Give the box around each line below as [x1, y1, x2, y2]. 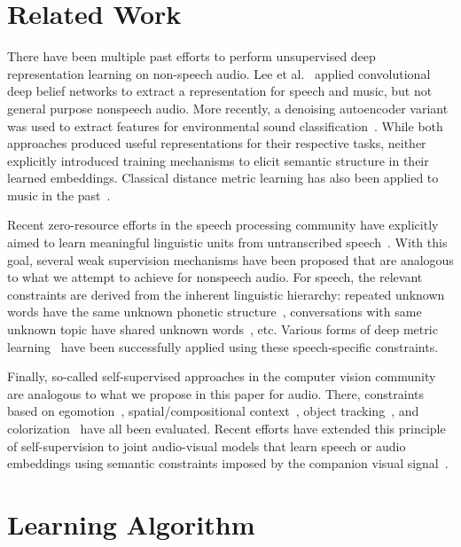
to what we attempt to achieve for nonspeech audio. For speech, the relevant [7, 268, 423, 286]
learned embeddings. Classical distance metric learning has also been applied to [7, 168, 439, 187]
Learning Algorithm [7, 505, 255, 542]
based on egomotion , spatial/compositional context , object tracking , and [7, 402, 419, 420]
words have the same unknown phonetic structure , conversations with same [7, 302, 422, 321]
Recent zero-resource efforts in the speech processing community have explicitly [7, 215, 439, 234]
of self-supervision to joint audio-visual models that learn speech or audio [7, 436, 406, 455]
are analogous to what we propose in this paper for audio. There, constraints [7, 384, 425, 402]
